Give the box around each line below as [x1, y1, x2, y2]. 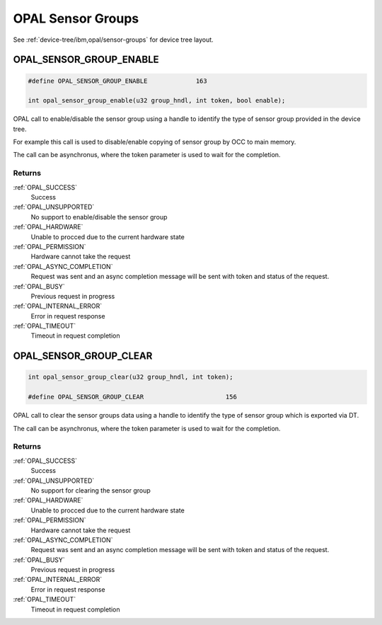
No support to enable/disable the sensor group [30, 212, 168, 221]
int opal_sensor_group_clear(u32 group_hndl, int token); [28, 373, 233, 382]
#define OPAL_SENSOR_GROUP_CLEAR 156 [28, 393, 237, 401]
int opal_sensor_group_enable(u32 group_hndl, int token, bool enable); [28, 96, 286, 105]
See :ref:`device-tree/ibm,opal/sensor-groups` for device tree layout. [13, 35, 214, 44]
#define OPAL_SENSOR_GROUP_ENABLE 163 [28, 76, 208, 85]
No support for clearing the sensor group [30, 486, 151, 495]
